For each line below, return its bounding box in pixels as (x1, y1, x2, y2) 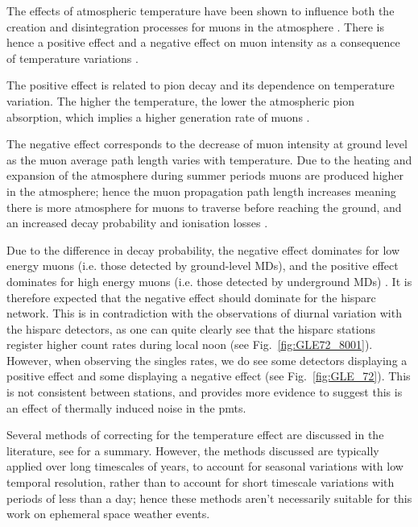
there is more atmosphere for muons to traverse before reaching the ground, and (6, 198, 402, 215)
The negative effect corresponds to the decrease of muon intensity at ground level (6, 135, 408, 152)
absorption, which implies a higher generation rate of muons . (6, 108, 310, 125)
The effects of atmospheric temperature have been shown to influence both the (6, 2, 395, 19)
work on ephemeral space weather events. (6, 505, 210, 522)
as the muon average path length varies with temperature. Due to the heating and (6, 151, 412, 168)
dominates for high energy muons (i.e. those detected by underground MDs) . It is (6, 272, 412, 289)
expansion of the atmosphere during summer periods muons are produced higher (6, 167, 404, 184)
